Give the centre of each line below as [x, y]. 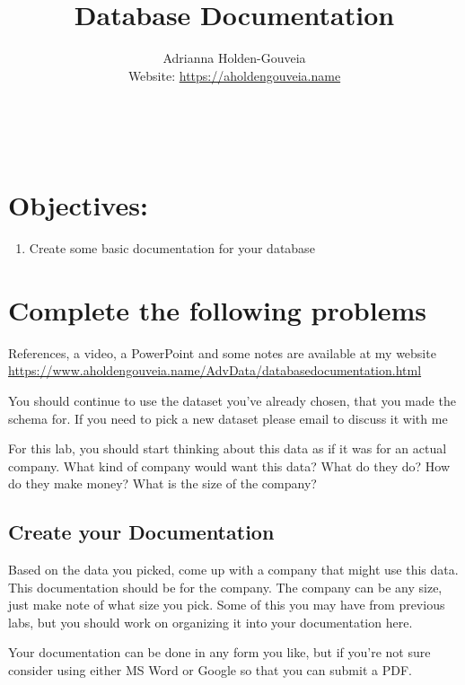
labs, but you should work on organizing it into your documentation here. [211, 622]
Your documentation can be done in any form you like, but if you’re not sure [219, 652]
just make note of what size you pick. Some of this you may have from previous [227, 605]
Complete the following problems [217, 309]
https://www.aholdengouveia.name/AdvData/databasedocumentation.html [215, 370]
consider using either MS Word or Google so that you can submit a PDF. [210, 670]
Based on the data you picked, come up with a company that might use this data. [233, 570]
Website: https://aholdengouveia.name [234, 75]
